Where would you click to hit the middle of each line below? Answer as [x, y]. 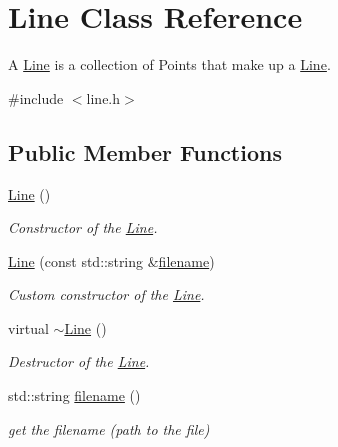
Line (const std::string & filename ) [111, 260]
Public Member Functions [145, 151]
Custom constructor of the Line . [106, 294]
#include [36, 97]
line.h [103, 97]
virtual [28, 327]
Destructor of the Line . [79, 361]
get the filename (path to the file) [109, 428]
